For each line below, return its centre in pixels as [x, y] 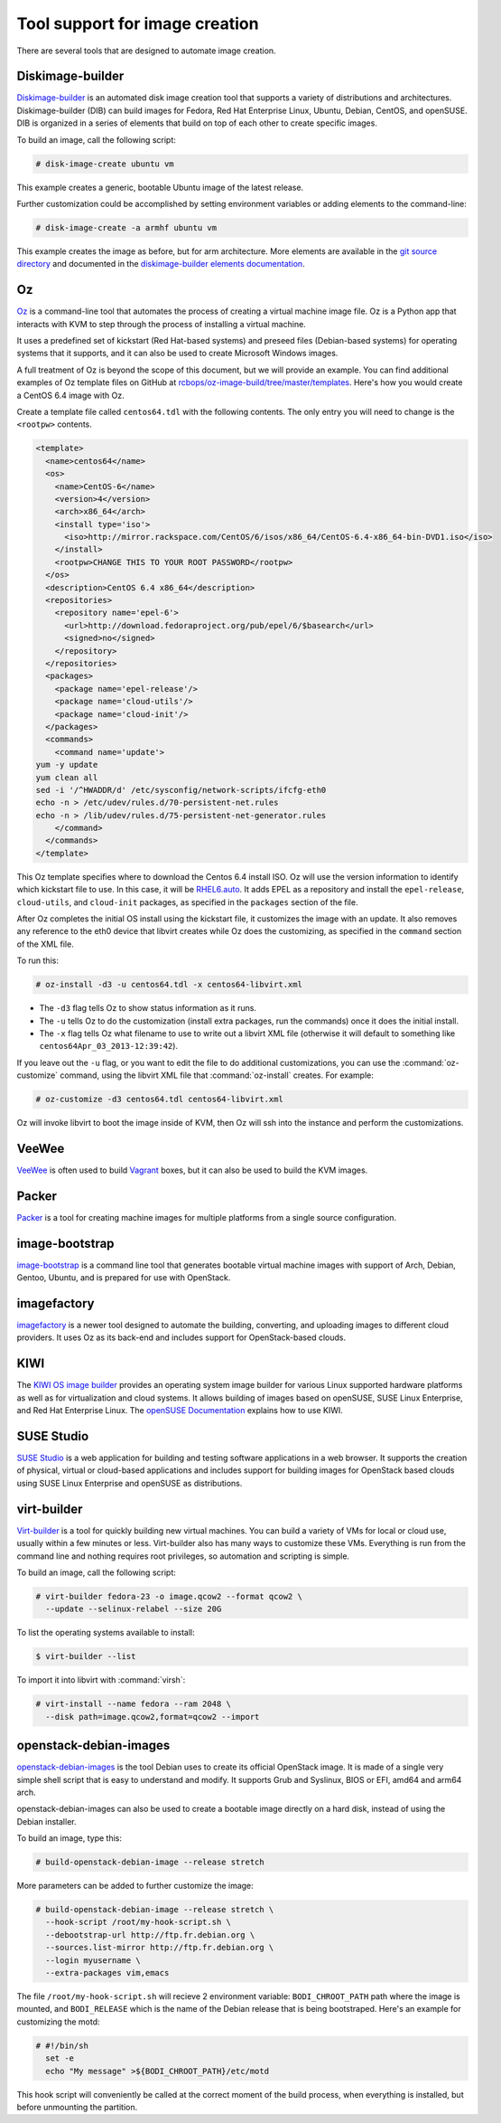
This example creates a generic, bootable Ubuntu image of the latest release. [160, 187]
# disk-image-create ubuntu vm [105, 164]
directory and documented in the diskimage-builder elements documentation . [161, 264]
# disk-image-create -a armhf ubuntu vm [126, 227]
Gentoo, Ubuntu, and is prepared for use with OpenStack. [124, 1278]
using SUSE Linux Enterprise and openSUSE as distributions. [130, 1483]
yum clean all [67, 777]
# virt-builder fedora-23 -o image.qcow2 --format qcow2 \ [169, 1596]
